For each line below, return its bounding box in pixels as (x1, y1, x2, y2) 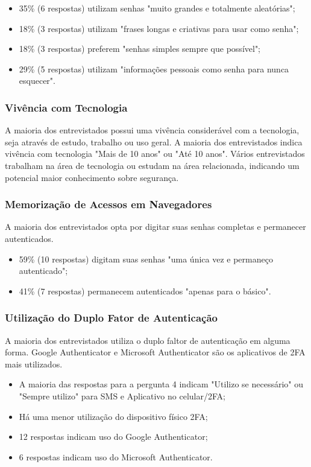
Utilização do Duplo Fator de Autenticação (5, 310, 218, 325)
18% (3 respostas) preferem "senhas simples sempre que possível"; (19, 42, 261, 55)
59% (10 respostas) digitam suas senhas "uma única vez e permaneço (19, 252, 273, 265)
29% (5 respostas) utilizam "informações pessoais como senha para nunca (19, 62, 289, 75)
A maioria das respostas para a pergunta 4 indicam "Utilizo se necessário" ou (19, 378, 304, 390)
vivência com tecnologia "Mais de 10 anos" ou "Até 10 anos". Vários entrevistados (5, 147, 305, 160)
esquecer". (19, 74, 55, 87)
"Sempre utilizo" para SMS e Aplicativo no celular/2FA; (19, 389, 225, 402)
